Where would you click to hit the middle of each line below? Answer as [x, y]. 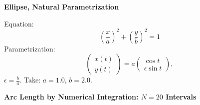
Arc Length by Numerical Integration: [71, 97]
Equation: [19, 23]
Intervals [181, 97]
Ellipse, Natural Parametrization [62, 6]
